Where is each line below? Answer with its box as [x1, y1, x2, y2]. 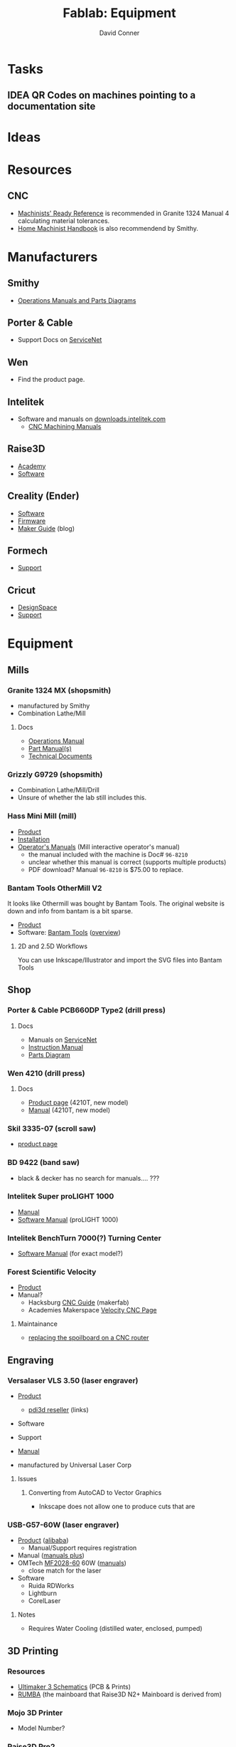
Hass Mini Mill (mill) [7, 811, 77, 821]
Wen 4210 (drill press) [7, 1068, 85, 1078]
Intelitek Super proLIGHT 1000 [7, 1191, 114, 1201]
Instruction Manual [28, 1042, 84, 1052]
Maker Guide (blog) [17, 524, 75, 532]
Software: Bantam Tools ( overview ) [17, 928, 121, 936]
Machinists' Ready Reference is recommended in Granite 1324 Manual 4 [17, 209, 230, 217]
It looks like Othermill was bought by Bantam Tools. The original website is [7, 899, 225, 908]
